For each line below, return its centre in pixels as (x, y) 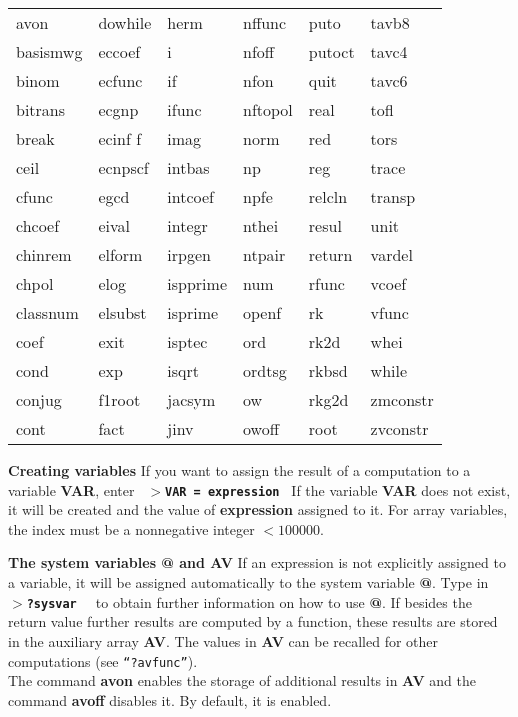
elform (120, 254)
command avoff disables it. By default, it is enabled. (170, 699)
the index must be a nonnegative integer (131, 528)
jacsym (191, 399)
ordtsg (265, 370)
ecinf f (120, 138)
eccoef (119, 51)
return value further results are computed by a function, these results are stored (253, 621)
